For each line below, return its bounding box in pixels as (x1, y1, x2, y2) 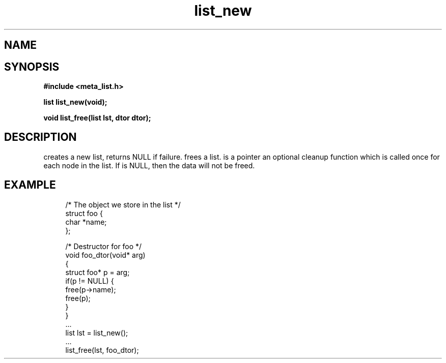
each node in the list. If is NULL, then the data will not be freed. (43, 161, 255, 170)
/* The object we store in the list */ (65, 200, 181, 209)
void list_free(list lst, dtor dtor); (43, 113, 151, 123)
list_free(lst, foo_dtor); (65, 345, 139, 354)
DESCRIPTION (4, 131, 77, 144)
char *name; (65, 217, 107, 226)
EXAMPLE (4, 178, 56, 192)
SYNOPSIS (4, 60, 60, 73)
